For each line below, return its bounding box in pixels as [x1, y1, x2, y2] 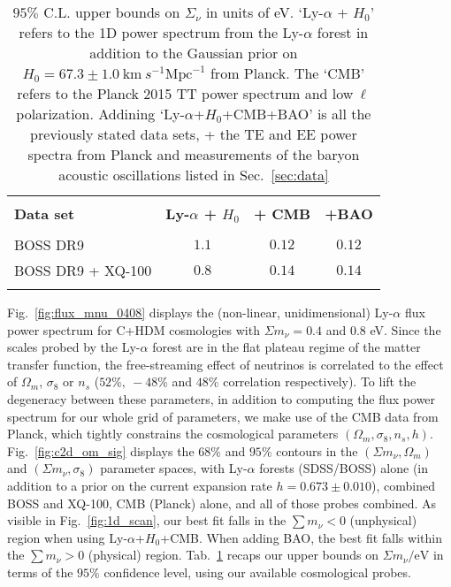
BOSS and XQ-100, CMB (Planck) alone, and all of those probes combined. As [7, 493, 437, 512]
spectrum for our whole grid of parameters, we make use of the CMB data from [7, 407, 439, 425]
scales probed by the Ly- [7, 338, 141, 356]
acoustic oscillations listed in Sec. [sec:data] [58, 164, 329, 185]
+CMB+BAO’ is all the [222, 103, 371, 124]
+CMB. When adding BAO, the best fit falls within [160, 528, 442, 546]
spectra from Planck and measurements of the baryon [27, 144, 360, 164]
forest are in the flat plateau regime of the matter [152, 338, 421, 356]
